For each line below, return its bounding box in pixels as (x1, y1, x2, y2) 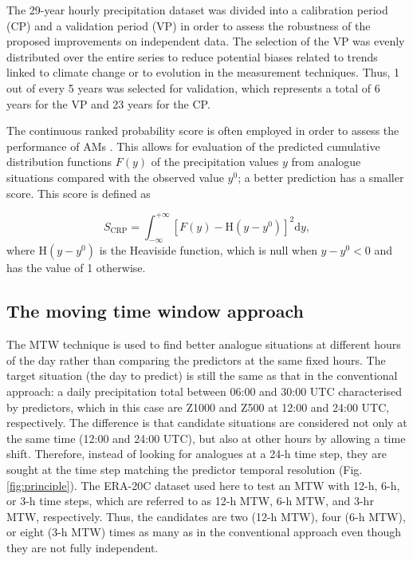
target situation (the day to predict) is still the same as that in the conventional (6, 367, 398, 384)
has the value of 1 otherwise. (6, 259, 146, 276)
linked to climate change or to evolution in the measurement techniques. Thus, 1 (6, 64, 399, 81)
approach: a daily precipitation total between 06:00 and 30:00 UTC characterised (6, 383, 403, 399)
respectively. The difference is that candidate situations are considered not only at (6, 414, 407, 431)
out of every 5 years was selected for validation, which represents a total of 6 (6, 79, 380, 96)
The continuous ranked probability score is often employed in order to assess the (6, 122, 399, 139)
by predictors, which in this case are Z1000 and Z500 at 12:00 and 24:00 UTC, (6, 398, 390, 415)
